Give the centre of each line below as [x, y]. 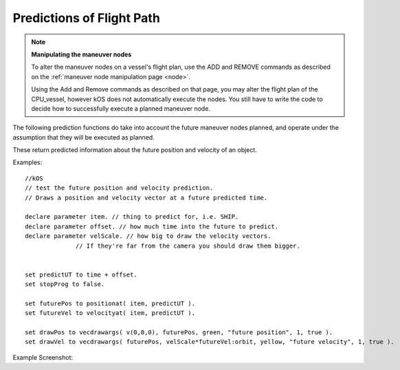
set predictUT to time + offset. [81, 274]
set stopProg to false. [65, 284]
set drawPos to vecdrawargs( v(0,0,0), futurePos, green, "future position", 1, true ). [179, 333]
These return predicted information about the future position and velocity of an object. [135, 150]
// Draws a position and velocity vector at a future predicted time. [146, 197]
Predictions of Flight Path [87, 18]
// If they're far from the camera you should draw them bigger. [188, 246]
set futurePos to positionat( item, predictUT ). [110, 303]
